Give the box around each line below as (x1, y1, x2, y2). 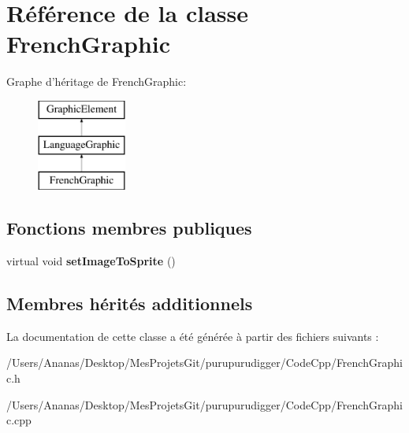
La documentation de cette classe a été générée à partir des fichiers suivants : (6, 328, 379, 344)
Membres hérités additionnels (6, 291, 253, 316)
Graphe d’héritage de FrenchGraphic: (6, 73, 187, 90)
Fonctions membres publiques (6, 216, 252, 240)
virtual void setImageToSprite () (6, 253, 176, 269)
